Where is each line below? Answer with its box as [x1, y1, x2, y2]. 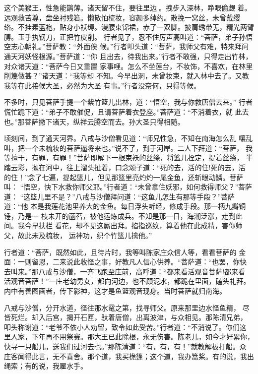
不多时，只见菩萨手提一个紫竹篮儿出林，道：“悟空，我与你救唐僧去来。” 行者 [4, 97, 253, 107]
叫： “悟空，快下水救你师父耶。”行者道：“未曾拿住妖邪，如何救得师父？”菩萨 [4, 182, 253, 192]
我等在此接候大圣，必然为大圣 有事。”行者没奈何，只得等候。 [4, 80, 201, 90]
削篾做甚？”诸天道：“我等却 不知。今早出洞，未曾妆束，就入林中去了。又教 [4, 70, 249, 81]
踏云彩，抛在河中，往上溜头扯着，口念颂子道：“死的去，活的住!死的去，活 [4, 162, 246, 172]
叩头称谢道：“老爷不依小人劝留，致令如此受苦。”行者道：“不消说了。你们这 [4, 321, 247, 332]
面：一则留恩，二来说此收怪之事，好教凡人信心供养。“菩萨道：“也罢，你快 [4, 256, 247, 267]
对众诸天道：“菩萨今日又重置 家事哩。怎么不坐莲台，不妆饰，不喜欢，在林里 [4, 61, 253, 71]
